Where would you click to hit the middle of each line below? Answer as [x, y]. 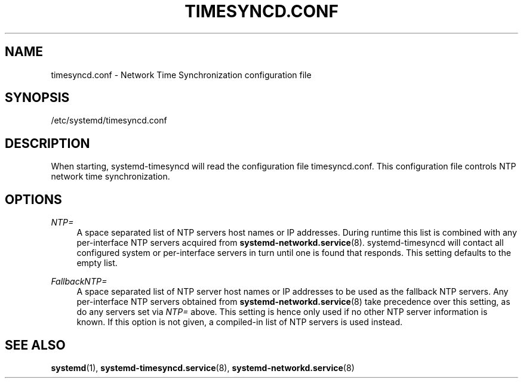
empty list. [97, 263]
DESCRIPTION [47, 143]
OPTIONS [33, 199]
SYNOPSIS [37, 98]
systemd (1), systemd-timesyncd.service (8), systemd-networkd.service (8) [203, 367]
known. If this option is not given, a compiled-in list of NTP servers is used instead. [240, 322]
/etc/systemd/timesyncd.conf [109, 121]
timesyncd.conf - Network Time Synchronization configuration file [181, 75]
